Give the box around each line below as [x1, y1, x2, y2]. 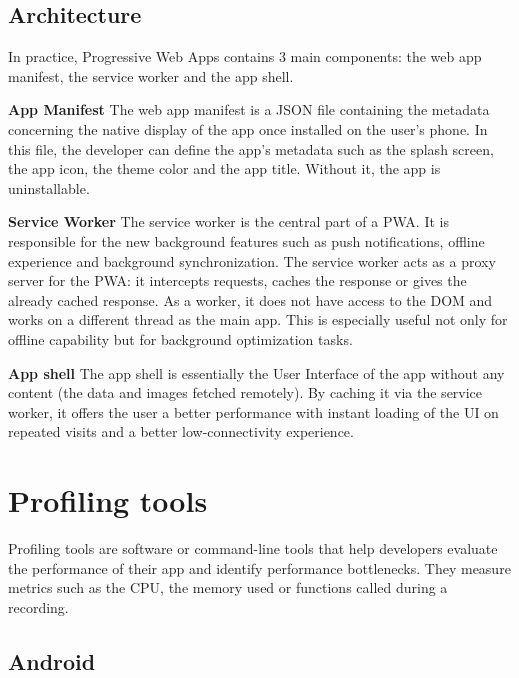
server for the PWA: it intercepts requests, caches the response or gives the [8, 270, 467, 291]
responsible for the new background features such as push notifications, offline [8, 230, 485, 251]
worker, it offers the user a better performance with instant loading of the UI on [8, 401, 499, 422]
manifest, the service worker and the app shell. [8, 65, 294, 86]
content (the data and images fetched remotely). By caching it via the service [8, 382, 483, 403]
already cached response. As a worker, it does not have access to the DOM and [8, 289, 493, 310]
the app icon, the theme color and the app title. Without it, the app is [8, 158, 441, 179]
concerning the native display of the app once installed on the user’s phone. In [8, 118, 488, 139]
